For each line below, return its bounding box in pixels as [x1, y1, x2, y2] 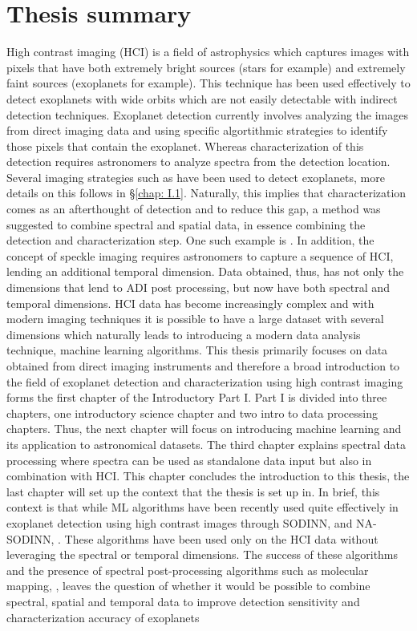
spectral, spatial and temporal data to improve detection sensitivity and [6, 593, 360, 609]
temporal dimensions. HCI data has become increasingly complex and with [6, 294, 374, 311]
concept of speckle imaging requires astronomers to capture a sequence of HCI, [6, 247, 394, 264]
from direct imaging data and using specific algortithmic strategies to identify [6, 122, 388, 139]
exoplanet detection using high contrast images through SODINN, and [6, 514, 353, 531]
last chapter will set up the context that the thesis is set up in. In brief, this [6, 483, 380, 500]
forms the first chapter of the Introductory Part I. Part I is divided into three [6, 389, 387, 406]
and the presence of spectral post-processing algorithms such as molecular [6, 561, 369, 578]
